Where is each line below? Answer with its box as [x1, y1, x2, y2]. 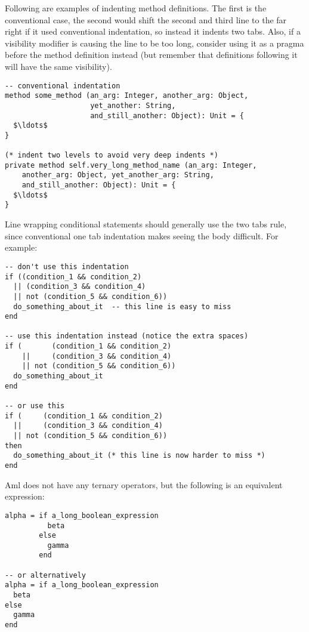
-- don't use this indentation [5, 262, 129, 271]
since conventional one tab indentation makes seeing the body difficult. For [5, 229, 279, 242]
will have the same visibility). [5, 60, 112, 72]
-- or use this [5, 402, 65, 411]
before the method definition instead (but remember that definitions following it [5, 48, 298, 61]
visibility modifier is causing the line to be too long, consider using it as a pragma [5, 36, 304, 49]
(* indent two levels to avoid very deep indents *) [5, 151, 218, 160]
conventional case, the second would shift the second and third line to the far [5, 13, 287, 26]
